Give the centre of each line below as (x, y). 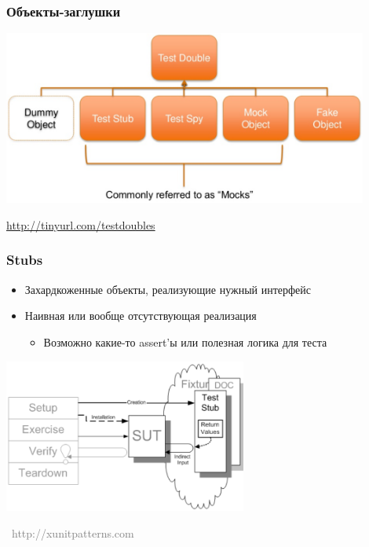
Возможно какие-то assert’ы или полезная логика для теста (185, 341)
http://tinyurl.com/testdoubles (81, 224)
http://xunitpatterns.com (73, 532)
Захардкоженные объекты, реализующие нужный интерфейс (168, 289)
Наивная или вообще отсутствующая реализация (141, 316)
